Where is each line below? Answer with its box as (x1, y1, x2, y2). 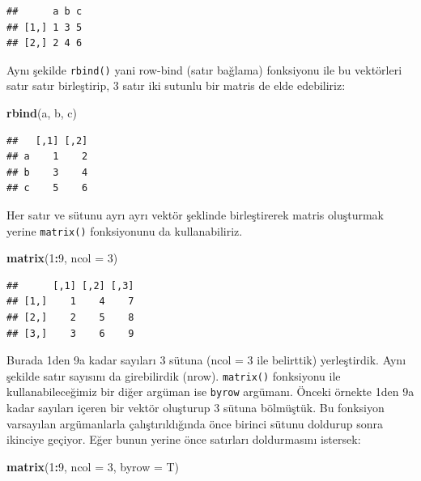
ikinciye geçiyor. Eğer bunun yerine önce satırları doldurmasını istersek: (6, 431, 361, 448)
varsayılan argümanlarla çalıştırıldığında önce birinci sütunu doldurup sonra (6, 415, 384, 432)
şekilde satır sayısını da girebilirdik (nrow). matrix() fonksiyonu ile (6, 367, 341, 384)
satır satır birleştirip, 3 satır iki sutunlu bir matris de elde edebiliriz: (6, 77, 346, 94)
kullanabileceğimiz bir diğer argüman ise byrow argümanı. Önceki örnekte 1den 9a (6, 383, 415, 400)
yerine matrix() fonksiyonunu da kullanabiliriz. (6, 222, 243, 239)
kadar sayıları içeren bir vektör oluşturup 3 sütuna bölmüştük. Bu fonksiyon (6, 399, 385, 416)
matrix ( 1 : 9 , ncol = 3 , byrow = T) (6, 458, 180, 475)
